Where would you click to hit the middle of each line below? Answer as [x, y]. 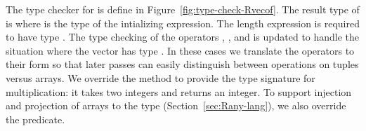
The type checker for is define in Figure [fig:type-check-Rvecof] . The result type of [183, 9]
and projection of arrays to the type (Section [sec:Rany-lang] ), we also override [176, 105]
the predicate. [35, 119]
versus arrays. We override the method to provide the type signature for [161, 77]
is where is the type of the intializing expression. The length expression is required [183, 23]
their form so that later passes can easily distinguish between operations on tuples [182, 64]
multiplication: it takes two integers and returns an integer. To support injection [179, 91]
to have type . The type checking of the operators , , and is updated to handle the [183, 37]
